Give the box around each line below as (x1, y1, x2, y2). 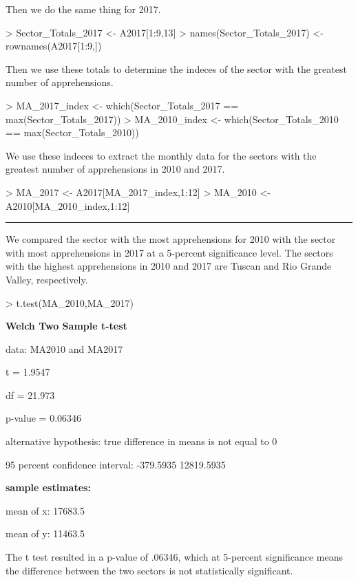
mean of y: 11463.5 (6, 526, 85, 541)
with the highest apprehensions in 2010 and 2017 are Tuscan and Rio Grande (6, 259, 332, 273)
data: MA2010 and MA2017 (6, 341, 123, 356)
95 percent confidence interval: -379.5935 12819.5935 (6, 457, 226, 471)
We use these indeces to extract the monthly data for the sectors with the (6, 148, 317, 162)
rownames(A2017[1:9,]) (6, 39, 102, 53)
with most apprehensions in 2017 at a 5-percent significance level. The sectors (6, 245, 333, 259)
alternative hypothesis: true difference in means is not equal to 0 (6, 434, 277, 449)
